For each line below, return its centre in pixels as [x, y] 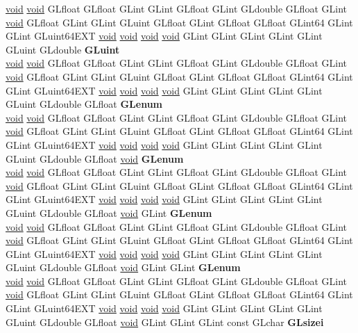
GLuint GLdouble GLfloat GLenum [84, 104]
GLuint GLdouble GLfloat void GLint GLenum [109, 212]
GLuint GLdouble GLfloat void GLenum [95, 158]
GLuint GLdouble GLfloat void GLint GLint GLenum [123, 267]
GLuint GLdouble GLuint [63, 49]
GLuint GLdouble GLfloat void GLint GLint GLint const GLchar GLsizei [165, 322]
